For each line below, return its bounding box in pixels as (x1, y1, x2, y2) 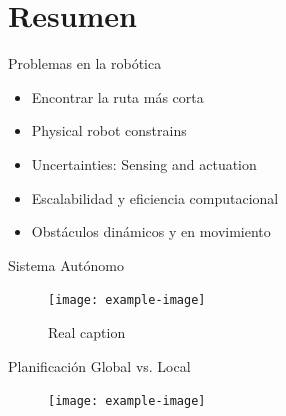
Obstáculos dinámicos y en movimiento (31, 221, 271, 242)
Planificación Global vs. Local (8, 355, 191, 376)
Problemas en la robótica (8, 53, 162, 74)
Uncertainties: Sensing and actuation (31, 153, 257, 174)
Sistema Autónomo (8, 254, 124, 275)
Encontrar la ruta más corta (31, 86, 204, 107)
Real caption (48, 321, 126, 342)
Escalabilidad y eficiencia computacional (31, 187, 279, 208)
